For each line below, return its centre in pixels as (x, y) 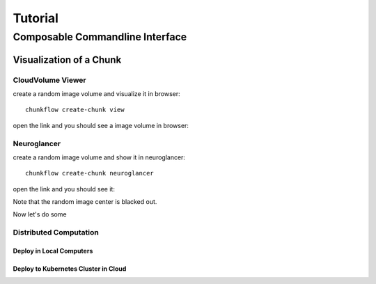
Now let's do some (40, 214)
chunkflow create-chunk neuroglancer (90, 173)
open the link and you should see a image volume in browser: (101, 125)
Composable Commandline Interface (100, 37)
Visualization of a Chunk (67, 60)
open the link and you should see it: (64, 189)
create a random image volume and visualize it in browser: (96, 93)
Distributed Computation (56, 232)
